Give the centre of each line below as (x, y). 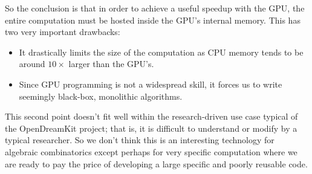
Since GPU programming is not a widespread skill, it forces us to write (151, 84)
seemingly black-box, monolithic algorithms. (101, 96)
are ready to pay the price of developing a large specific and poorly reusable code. (156, 163)
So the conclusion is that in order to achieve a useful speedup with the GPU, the (155, 8)
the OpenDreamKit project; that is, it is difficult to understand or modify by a (151, 128)
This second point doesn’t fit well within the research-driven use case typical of (151, 116)
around (32, 64)
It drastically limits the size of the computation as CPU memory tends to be (161, 52)
